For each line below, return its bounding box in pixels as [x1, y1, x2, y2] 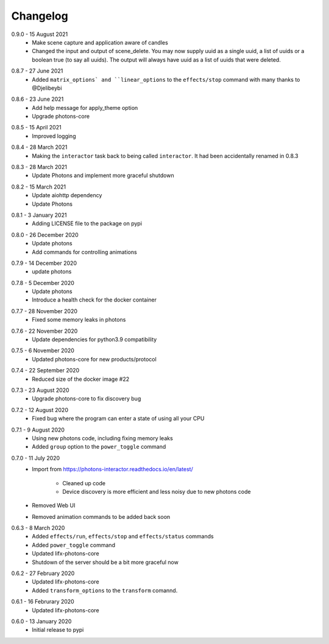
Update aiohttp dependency [32, 192, 102, 199]
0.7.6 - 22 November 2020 [11, 327, 78, 335]
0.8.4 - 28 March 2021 [11, 143, 68, 151]
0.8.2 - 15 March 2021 [11, 183, 66, 190]
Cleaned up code [62, 479, 106, 487]
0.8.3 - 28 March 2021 [11, 164, 67, 171]
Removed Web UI [32, 502, 76, 509]
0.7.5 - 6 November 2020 [11, 347, 74, 354]
